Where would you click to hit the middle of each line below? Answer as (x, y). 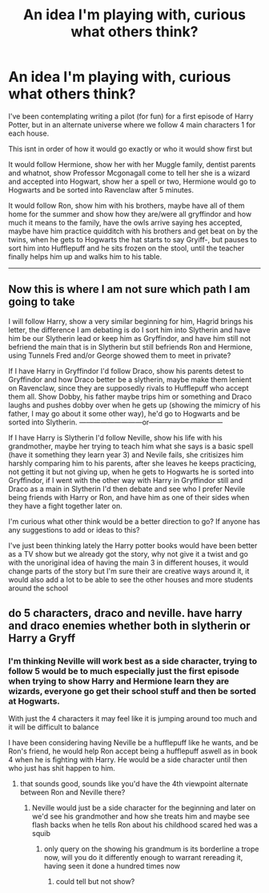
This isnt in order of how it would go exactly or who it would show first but (130, 148)
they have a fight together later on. (65, 505)
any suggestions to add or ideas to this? (74, 530)
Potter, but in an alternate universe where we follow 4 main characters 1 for (132, 124)
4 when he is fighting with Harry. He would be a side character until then (128, 760)
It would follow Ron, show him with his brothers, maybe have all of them (127, 205)
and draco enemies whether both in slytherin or (129, 626)
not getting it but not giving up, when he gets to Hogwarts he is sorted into (131, 472)
